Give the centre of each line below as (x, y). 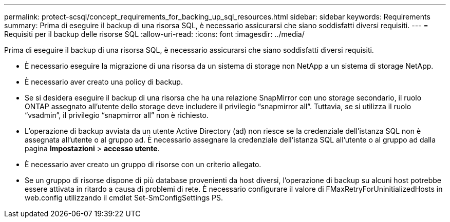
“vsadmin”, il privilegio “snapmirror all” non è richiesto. (117, 115)
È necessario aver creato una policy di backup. (104, 82)
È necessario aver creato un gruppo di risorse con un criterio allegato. (143, 164)
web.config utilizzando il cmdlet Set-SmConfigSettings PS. (124, 198)
